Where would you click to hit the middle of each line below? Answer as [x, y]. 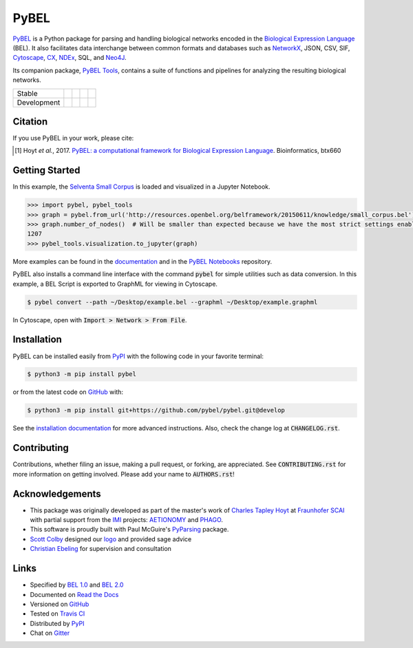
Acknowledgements [57, 493]
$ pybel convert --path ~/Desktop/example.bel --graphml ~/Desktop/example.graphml [172, 302]
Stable [27, 93]
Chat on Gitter [50, 633]
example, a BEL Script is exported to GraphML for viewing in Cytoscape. [115, 284]
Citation [30, 122]
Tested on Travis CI [57, 614]
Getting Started [46, 170]
